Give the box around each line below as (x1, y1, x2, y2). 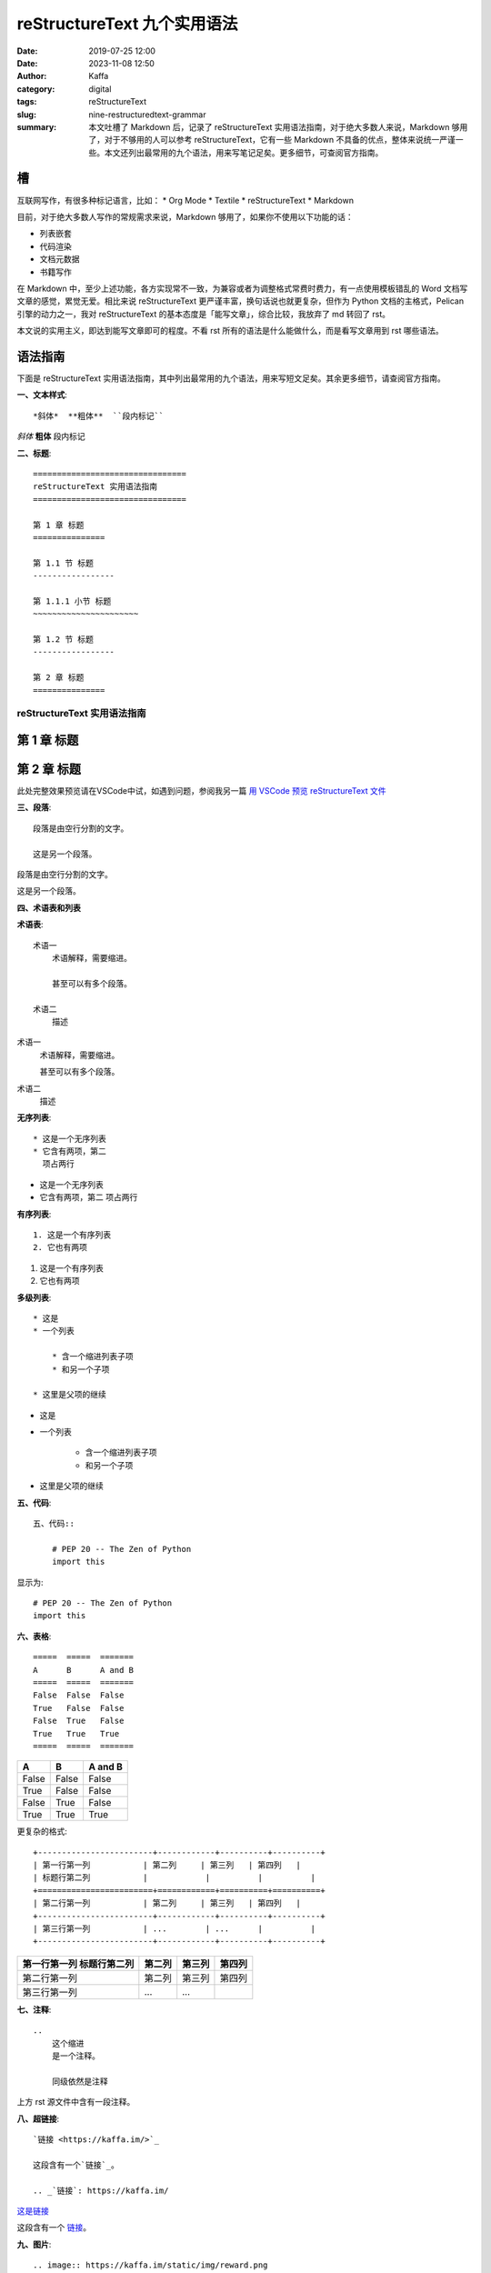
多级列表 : (16, 1292, 52, 1303)
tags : (16, 96, 37, 107)
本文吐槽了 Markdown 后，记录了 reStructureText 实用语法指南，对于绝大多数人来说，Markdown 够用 (88, 121, 468, 132)
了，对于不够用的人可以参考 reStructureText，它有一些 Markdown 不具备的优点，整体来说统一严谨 (88, 135, 456, 145)
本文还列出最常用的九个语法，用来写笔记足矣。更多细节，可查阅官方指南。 (104, 146, 384, 158)
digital (88, 83, 112, 95)
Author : (16, 71, 47, 82)
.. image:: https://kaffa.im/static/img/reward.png (33, 2260, 268, 2270)
